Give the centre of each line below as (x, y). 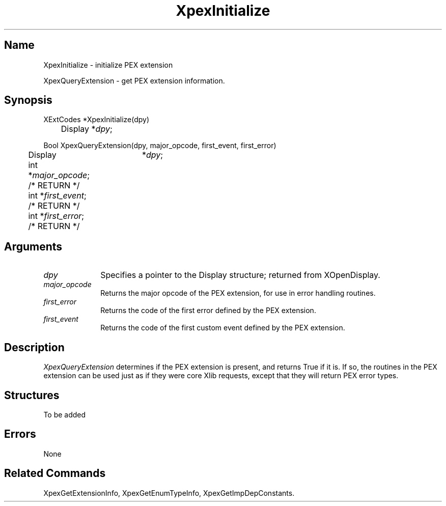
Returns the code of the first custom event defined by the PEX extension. (223, 328)
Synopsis (28, 100)
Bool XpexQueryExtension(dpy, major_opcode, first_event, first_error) (160, 146)
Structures (32, 395)
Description (34, 347)
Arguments (33, 246)
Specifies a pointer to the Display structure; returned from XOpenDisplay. (240, 275)
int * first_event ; (57, 196)
